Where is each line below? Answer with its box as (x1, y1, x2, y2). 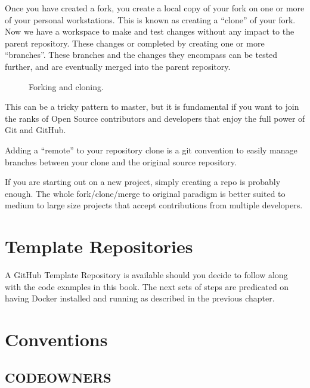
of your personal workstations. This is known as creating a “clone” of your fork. (5, 13, 296, 26)
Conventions (5, 327, 108, 351)
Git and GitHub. (5, 124, 66, 136)
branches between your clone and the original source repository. (5, 155, 237, 168)
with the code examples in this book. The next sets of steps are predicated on (5, 280, 289, 292)
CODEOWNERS (5, 368, 111, 386)
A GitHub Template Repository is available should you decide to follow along (5, 269, 288, 281)
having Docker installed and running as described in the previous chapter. (5, 292, 275, 304)
